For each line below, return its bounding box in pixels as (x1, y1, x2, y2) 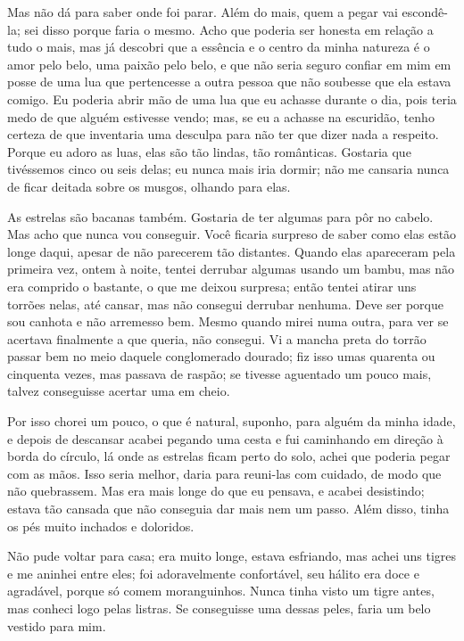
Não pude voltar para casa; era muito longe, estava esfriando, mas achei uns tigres (7, 546, 457, 565)
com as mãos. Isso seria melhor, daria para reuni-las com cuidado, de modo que (7, 464, 442, 482)
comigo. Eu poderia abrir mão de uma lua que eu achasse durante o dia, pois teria (7, 89, 457, 108)
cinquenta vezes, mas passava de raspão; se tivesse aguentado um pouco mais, (7, 364, 432, 382)
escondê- (402, 3, 448, 21)
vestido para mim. (7, 616, 106, 635)
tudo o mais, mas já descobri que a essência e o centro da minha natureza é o (7, 37, 430, 56)
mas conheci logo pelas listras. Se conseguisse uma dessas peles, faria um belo (7, 599, 431, 617)
